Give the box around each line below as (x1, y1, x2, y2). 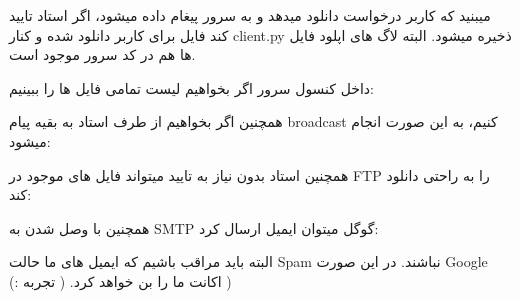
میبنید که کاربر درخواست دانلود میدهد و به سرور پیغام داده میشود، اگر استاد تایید (9, 5, 491, 25)
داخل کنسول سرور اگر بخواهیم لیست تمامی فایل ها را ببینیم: (9, 77, 374, 98)
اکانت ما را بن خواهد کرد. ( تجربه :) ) (9, 270, 232, 291)
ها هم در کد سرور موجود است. (9, 44, 196, 65)
